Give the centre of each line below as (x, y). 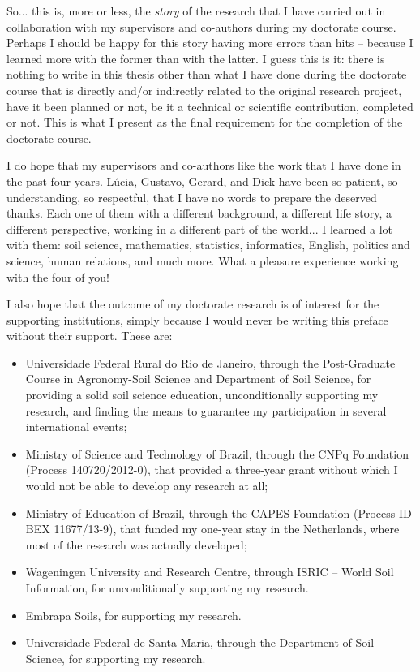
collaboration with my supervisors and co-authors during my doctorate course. (201, 26)
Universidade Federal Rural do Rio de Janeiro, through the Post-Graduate (210, 362)
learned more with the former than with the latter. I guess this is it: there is (196, 58)
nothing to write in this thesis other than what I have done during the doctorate (207, 74)
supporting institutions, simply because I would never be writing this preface (197, 319)
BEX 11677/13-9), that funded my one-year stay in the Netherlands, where (212, 529)
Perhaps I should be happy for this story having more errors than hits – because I (210, 43)
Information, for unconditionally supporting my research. (167, 588)
